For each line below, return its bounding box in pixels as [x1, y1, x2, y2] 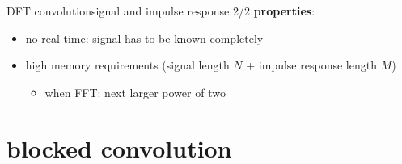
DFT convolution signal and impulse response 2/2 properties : [6, 2, 315, 19]
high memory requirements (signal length [25, 57, 230, 74]
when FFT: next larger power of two [44, 83, 226, 100]
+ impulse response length [246, 57, 377, 74]
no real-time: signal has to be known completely [25, 29, 264, 46]
